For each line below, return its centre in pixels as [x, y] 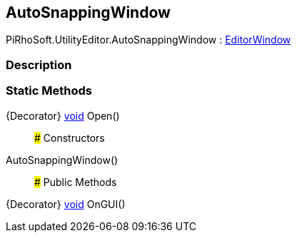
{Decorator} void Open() [63, 115]
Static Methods [49, 91]
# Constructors [70, 138]
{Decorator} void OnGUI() [66, 204]
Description [39, 64]
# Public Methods [76, 182]
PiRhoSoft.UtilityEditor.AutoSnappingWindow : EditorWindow [148, 40]
